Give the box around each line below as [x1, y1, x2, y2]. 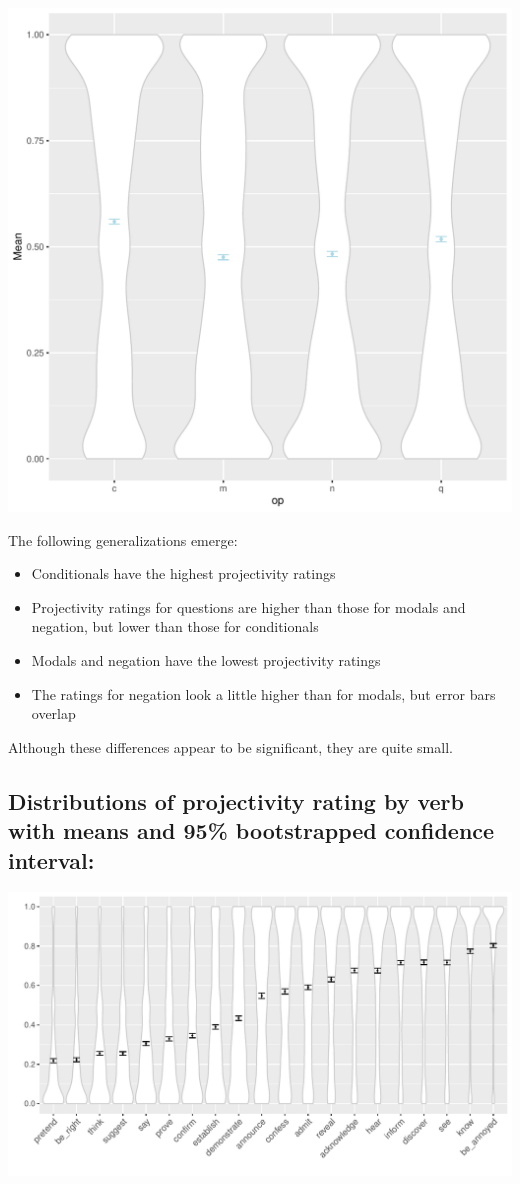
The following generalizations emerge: [8, 529, 238, 550]
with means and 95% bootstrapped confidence [8, 815, 495, 846]
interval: [8, 844, 95, 875]
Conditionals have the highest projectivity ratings [31, 563, 336, 584]
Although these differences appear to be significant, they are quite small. [8, 736, 453, 757]
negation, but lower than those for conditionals [31, 616, 319, 637]
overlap [31, 703, 76, 724]
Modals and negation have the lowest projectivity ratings [31, 649, 381, 670]
